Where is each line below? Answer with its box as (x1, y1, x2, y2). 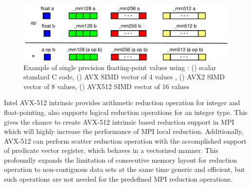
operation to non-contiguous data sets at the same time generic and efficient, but (4, 164, 245, 174)
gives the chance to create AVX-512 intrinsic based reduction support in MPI (4, 116, 234, 127)
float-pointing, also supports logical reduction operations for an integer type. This (4, 107, 248, 117)
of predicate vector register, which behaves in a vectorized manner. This (4, 145, 218, 155)
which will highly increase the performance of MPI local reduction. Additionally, (4, 126, 244, 136)
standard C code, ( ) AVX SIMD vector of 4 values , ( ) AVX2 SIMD (23, 72, 225, 82)
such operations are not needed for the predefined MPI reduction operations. (4, 174, 233, 184)
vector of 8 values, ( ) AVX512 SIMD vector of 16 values (23, 81, 190, 91)
